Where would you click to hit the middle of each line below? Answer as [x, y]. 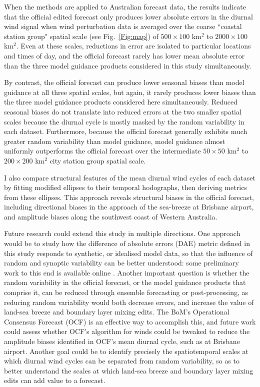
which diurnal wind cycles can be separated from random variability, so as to [122, 361]
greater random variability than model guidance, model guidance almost [115, 141]
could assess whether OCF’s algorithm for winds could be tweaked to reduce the [127, 331]
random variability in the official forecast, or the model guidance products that [125, 282]
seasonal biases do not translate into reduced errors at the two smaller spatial [123, 111]
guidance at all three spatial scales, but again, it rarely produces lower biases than [130, 92]
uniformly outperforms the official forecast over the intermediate [102, 151]
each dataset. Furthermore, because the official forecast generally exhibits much [126, 131]
